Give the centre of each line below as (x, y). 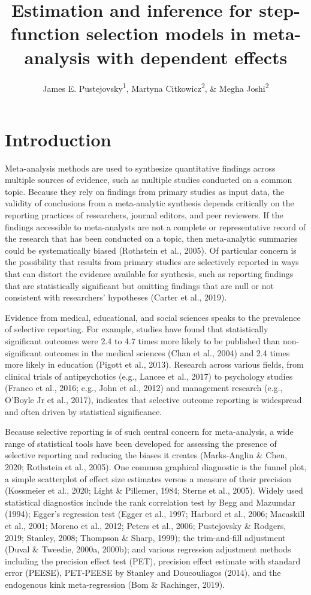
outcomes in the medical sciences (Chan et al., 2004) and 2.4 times (167, 352)
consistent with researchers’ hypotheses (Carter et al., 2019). (116, 297)
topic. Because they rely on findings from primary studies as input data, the (145, 191)
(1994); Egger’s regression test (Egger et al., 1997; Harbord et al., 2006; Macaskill (155, 514)
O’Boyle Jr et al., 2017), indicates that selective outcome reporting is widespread (153, 399)
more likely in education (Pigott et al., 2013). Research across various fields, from (154, 364)
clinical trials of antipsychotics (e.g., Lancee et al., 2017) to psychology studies (149, 376)
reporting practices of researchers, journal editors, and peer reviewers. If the (144, 215)
